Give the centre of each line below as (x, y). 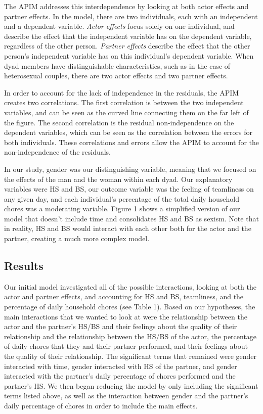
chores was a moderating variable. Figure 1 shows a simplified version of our (122, 209)
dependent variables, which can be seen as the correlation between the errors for (128, 132)
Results (24, 266)
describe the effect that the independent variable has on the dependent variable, (128, 36)
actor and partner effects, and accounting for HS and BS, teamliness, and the (124, 296)
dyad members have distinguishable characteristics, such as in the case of (117, 65)
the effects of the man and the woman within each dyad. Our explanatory (118, 179)
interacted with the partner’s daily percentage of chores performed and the (120, 376)
